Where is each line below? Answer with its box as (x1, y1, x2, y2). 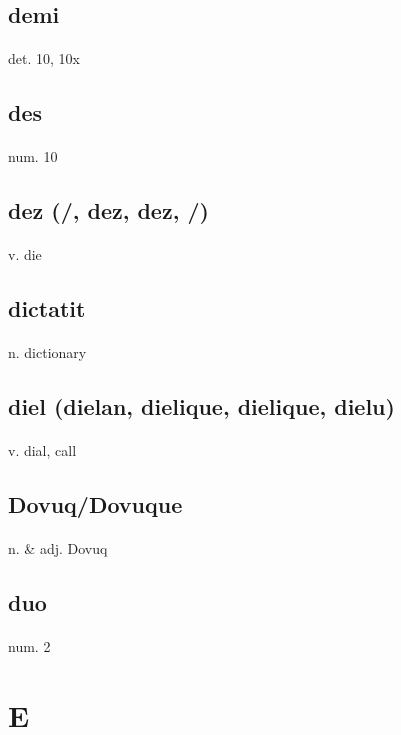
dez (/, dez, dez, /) (8, 195, 209, 226)
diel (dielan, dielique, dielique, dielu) (8, 391, 395, 422)
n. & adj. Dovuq (8, 538, 108, 559)
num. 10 (8, 146, 58, 167)
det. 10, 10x (8, 48, 80, 69)
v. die (8, 244, 42, 265)
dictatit (8, 293, 86, 324)
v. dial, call (8, 440, 77, 461)
